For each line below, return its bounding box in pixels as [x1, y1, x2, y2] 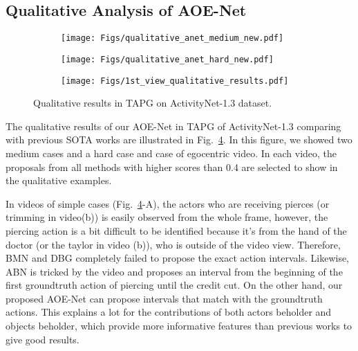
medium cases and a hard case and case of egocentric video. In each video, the [6, 145, 337, 160]
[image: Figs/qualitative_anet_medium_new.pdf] [61, 33, 284, 44]
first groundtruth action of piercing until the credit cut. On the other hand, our [6, 278, 343, 292]
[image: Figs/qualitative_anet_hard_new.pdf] [61, 54, 274, 64]
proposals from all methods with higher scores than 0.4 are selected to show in [6, 159, 338, 174]
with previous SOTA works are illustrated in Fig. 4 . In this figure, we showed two [6, 132, 352, 147]
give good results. [6, 332, 79, 346]
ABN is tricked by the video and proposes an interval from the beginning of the [6, 264, 343, 278]
